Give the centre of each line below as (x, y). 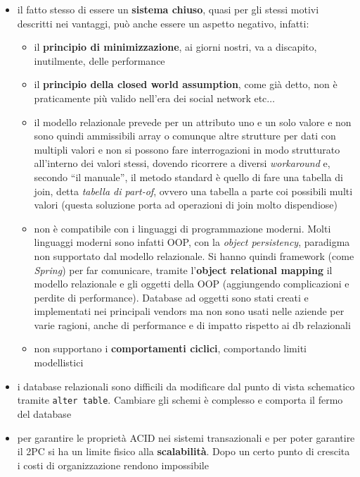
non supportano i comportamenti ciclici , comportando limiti (170, 348)
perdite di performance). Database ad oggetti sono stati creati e (171, 297)
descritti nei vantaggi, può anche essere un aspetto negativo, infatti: (163, 23)
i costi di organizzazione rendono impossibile (113, 465)
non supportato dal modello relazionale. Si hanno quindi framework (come (194, 255)
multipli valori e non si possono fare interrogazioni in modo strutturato (187, 149)
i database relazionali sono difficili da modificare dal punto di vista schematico (186, 386)
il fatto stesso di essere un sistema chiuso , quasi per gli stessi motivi (168, 9)
